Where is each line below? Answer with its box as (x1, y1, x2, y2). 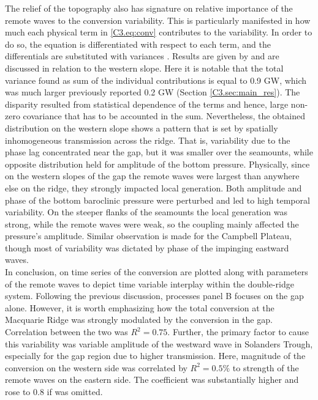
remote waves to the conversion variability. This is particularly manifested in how (5, 13, 311, 26)
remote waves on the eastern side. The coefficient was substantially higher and (5, 373, 299, 386)
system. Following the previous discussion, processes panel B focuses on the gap (5, 289, 304, 302)
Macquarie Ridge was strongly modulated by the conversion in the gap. (5, 313, 273, 326)
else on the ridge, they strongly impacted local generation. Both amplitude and (5, 181, 302, 194)
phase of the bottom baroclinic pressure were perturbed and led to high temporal (5, 193, 310, 206)
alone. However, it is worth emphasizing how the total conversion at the (5, 301, 274, 314)
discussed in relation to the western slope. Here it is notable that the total (5, 61, 284, 74)
